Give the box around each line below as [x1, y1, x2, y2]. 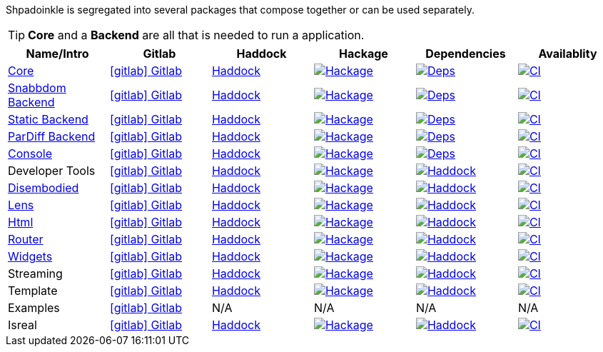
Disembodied [8, 181, 79, 195]
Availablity [538, 46, 597, 61]
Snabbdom [8, 81, 66, 95]
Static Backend [8, 112, 88, 126]
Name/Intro [26, 46, 89, 61]
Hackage [339, 46, 388, 61]
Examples [8, 301, 60, 315]
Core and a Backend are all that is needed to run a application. [28, 28, 365, 42]
